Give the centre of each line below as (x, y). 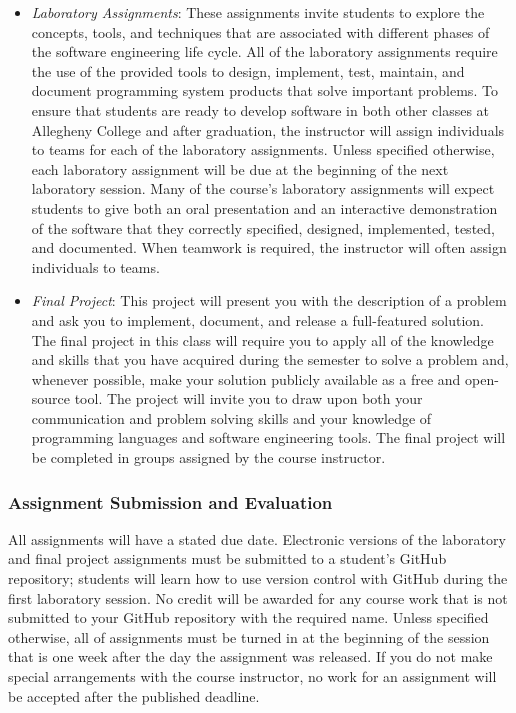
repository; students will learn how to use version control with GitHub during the (258, 578)
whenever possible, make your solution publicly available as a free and (246, 378)
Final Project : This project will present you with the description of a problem (269, 300)
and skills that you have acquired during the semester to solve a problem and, (270, 359)
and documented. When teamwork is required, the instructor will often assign (269, 247)
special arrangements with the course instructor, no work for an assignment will (252, 676)
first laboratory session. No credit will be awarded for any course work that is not (258, 597)
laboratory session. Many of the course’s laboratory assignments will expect (263, 188)
